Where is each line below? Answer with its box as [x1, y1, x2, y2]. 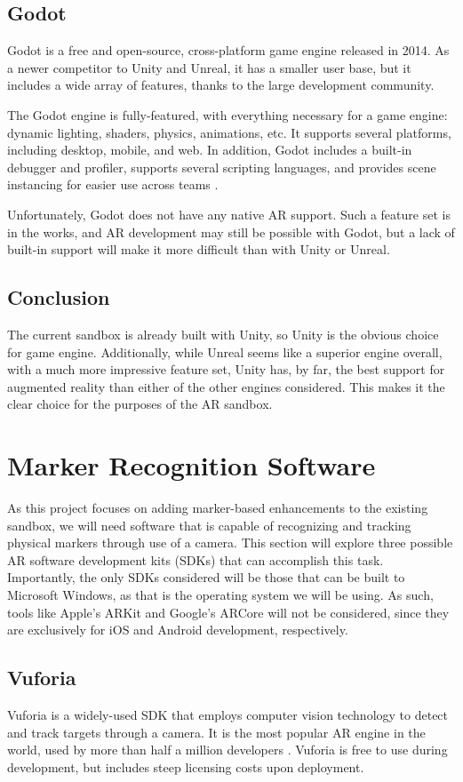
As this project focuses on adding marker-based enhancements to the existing [7, 499, 428, 517]
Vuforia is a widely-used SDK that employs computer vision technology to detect [7, 705, 449, 723]
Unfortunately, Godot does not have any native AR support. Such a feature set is [7, 204, 451, 223]
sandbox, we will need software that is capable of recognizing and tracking [7, 515, 411, 534]
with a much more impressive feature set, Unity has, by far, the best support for [7, 360, 445, 379]
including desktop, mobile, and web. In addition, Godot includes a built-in [7, 140, 412, 159]
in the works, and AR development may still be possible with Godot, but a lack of [7, 222, 455, 241]
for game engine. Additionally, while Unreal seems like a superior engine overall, [7, 342, 443, 361]
